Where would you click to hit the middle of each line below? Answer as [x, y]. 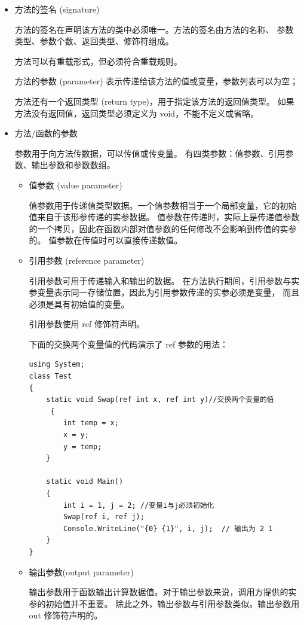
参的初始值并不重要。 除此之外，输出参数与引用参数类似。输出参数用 [164, 603]
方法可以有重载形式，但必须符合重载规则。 [98, 61]
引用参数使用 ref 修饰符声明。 [87, 324]
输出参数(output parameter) [81, 571]
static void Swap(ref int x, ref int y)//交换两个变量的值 [160, 400]
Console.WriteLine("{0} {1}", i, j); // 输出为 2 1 [168, 528]
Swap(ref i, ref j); [104, 517]
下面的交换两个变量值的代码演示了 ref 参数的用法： [128, 344]
